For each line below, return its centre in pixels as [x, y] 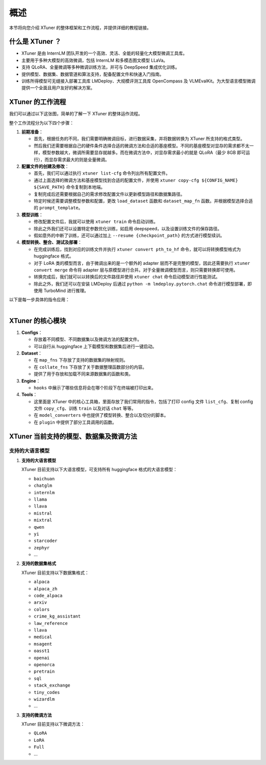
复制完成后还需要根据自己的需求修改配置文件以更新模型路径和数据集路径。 [109, 194]
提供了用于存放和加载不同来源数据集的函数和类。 [83, 374]
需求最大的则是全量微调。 [83, 159]
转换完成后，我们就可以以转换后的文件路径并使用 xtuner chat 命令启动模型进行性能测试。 [127, 277]
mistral [43, 513]
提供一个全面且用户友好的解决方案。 [58, 88]
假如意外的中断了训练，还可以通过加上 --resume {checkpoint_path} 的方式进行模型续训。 [129, 235]
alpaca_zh [46, 589]
